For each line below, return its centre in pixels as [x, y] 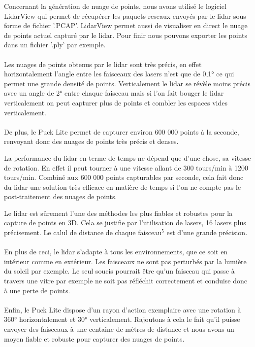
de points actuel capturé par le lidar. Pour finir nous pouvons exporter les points [126, 35]
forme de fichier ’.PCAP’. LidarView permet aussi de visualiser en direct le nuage [126, 25]
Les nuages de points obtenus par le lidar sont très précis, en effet [103, 64]
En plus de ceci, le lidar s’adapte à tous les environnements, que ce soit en [116, 252]
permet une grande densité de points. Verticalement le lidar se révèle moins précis [127, 83]
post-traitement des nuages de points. [61, 196]
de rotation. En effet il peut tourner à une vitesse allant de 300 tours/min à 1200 [126, 167]
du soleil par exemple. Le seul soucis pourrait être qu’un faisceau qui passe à [119, 271]
